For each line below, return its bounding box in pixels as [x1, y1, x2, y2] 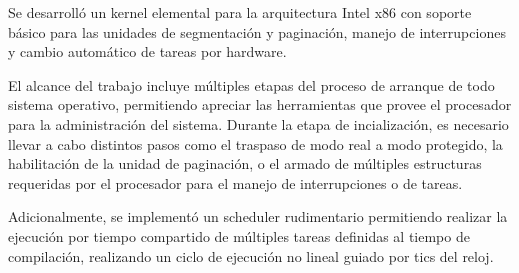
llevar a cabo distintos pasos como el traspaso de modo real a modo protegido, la [8, 133, 503, 154]
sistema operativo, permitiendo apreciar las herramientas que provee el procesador [8, 94, 512, 115]
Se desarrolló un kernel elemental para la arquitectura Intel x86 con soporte [8, 2, 472, 22]
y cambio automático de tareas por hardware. [8, 41, 287, 62]
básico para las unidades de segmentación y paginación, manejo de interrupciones [8, 21, 506, 42]
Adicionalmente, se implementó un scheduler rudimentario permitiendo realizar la [8, 206, 508, 227]
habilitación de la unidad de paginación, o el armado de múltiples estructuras [8, 153, 482, 174]
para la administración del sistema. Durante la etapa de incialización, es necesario [8, 113, 509, 134]
